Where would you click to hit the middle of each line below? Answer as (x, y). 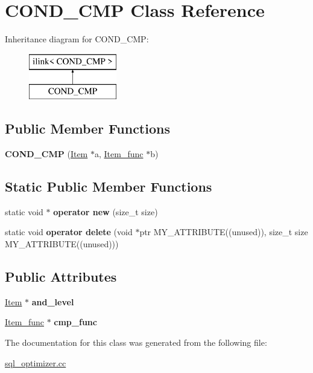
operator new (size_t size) (106, 211)
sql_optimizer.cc (36, 362)
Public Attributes (61, 277)
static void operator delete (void (69, 232)
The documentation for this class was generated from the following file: (136, 342)
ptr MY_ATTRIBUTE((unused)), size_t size (224, 232)
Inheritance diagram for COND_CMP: (77, 39)
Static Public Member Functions (109, 186)
